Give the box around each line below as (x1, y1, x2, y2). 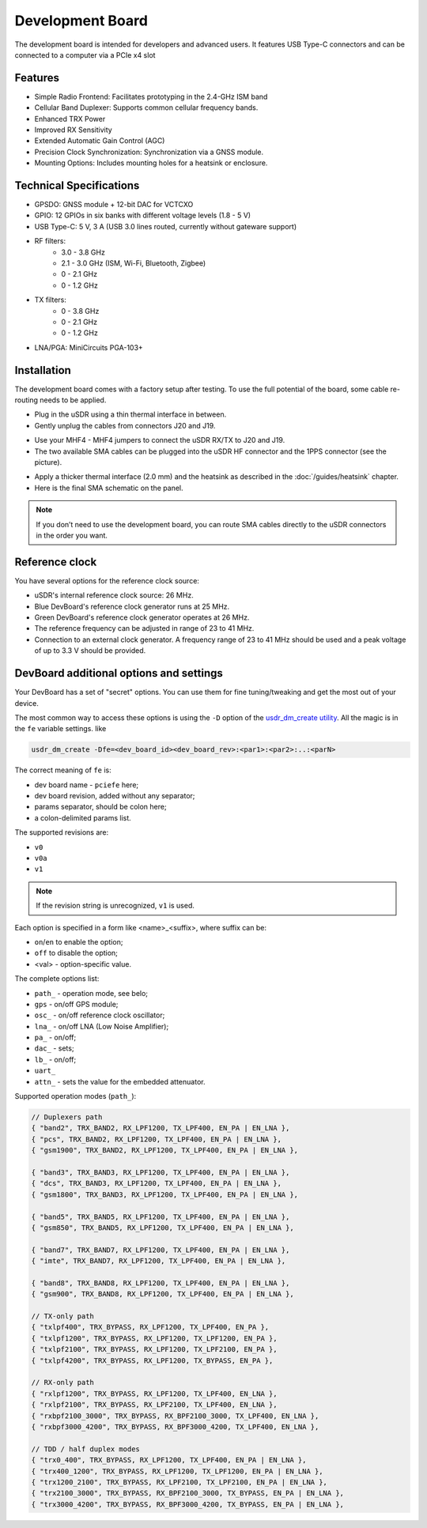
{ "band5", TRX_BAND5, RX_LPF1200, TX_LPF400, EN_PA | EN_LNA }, (31, 1212, 290, 1221)
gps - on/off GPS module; (34, 999, 119, 1009)
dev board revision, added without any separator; (34, 791, 195, 801)
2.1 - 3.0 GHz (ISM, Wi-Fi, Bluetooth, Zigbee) (61, 258, 206, 268)
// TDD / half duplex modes (31, 1444, 140, 1454)
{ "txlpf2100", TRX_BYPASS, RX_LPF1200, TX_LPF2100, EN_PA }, (31, 1345, 278, 1354)
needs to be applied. (40, 395, 107, 405)
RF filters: (34, 236, 66, 246)
